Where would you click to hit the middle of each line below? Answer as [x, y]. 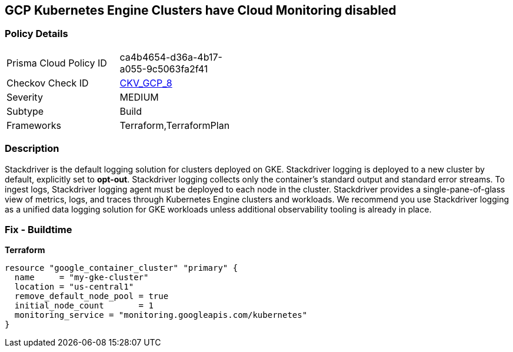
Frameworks [34, 125]
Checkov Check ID [48, 83]
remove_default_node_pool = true [91, 296]
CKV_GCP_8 [146, 83]
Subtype [25, 111]
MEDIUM [139, 97]
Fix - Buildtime [39, 229]
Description [32, 149]
